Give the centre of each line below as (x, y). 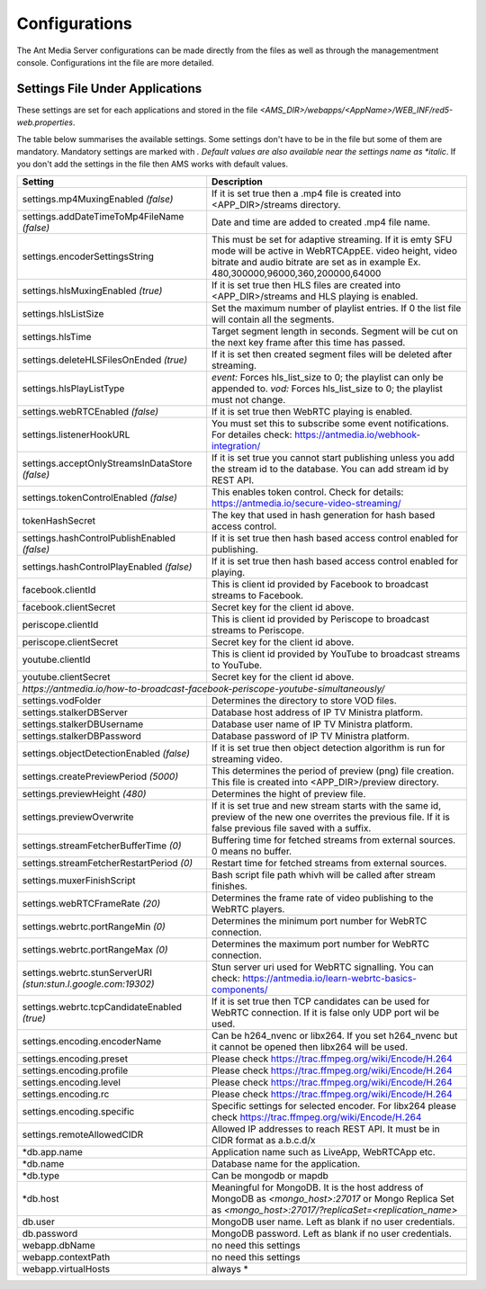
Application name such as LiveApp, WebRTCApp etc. (324, 1151)
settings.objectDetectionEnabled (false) (106, 753)
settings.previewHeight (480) (84, 793)
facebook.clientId (59, 589)
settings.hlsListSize (63, 313)
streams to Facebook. (258, 595)
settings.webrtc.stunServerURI (87, 972)
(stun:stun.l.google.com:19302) (88, 983)
